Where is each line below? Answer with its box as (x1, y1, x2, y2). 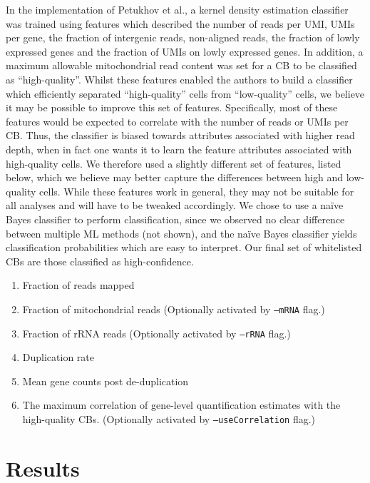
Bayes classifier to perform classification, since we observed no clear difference (6, 211, 345, 226)
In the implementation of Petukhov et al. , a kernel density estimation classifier (6, 2, 349, 16)
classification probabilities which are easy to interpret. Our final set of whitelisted (6, 240, 362, 255)
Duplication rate (22, 350, 94, 365)
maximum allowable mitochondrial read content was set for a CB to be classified (6, 58, 357, 73)
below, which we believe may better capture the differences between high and (6, 170, 344, 185)
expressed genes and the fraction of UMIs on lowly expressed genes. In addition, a (6, 44, 364, 59)
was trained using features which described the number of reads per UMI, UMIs (6, 16, 355, 31)
